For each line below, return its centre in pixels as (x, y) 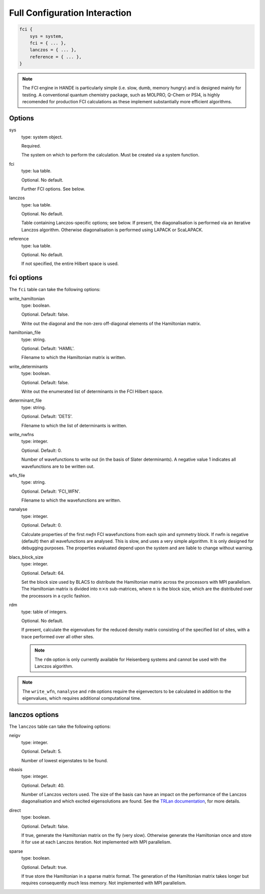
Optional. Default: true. (44, 867)
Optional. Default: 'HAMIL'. (48, 349)
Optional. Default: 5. (41, 751)
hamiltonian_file (25, 332)
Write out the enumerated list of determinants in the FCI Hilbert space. (92, 391)
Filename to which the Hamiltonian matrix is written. (74, 358)
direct (15, 810)
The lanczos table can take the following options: (60, 726)
